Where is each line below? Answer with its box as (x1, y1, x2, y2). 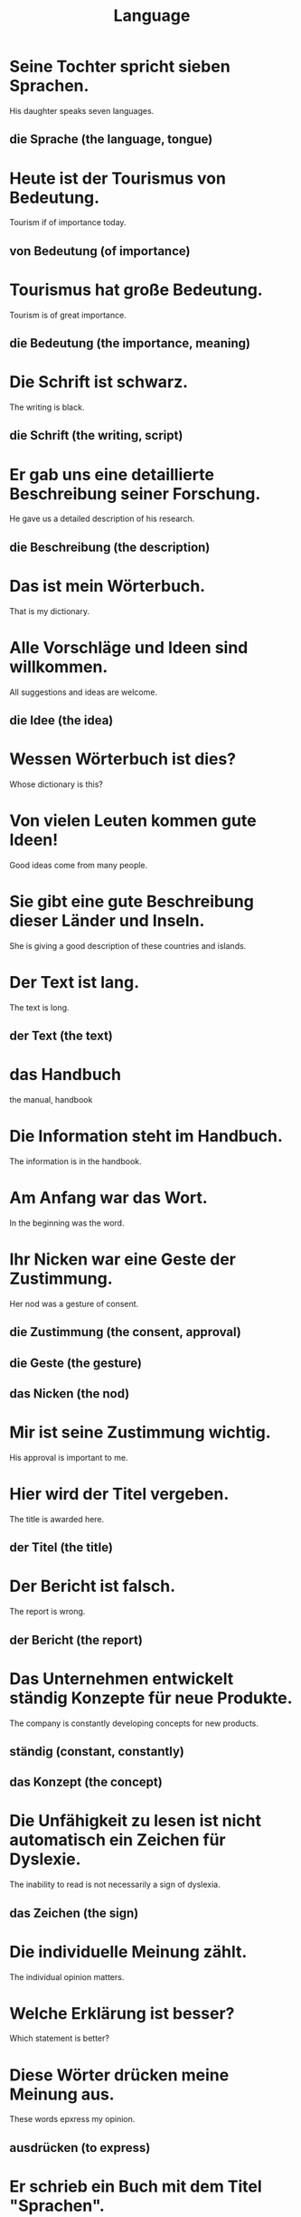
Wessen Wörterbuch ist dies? (9, 749, 237, 770)
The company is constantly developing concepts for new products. (9, 1718, 259, 1729)
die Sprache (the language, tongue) (9, 132, 213, 147)
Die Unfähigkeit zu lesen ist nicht (9, 1811, 262, 1832)
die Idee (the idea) (9, 712, 114, 728)
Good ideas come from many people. (9, 859, 148, 870)
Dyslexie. (9, 1849, 81, 1870)
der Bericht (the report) (9, 1632, 143, 1647)
